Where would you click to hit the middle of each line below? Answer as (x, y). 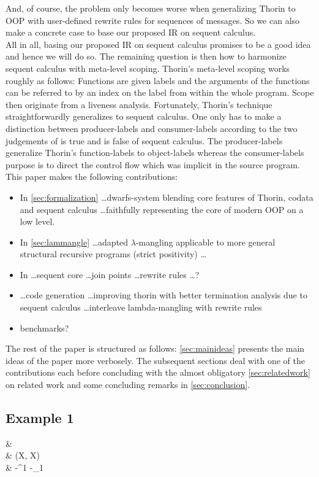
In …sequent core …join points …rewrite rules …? (110, 274)
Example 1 (40, 418)
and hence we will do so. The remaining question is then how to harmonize (146, 56)
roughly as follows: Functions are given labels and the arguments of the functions (158, 80)
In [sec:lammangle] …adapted (74, 242)
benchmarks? (44, 328)
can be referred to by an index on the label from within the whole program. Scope (160, 92)
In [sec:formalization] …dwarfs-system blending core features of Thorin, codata (167, 197)
